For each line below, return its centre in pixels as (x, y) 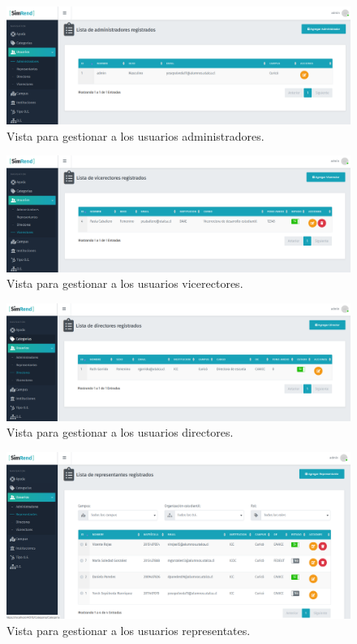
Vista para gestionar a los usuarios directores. (120, 432)
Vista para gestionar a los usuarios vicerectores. (125, 283)
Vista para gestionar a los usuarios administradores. (135, 135)
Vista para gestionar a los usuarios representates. (129, 630)
